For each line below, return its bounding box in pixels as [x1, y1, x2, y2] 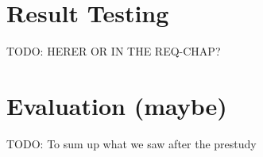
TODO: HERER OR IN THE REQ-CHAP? [6, 43, 221, 59]
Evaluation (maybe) [6, 89, 227, 121]
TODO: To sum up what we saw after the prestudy [6, 135, 257, 151]
